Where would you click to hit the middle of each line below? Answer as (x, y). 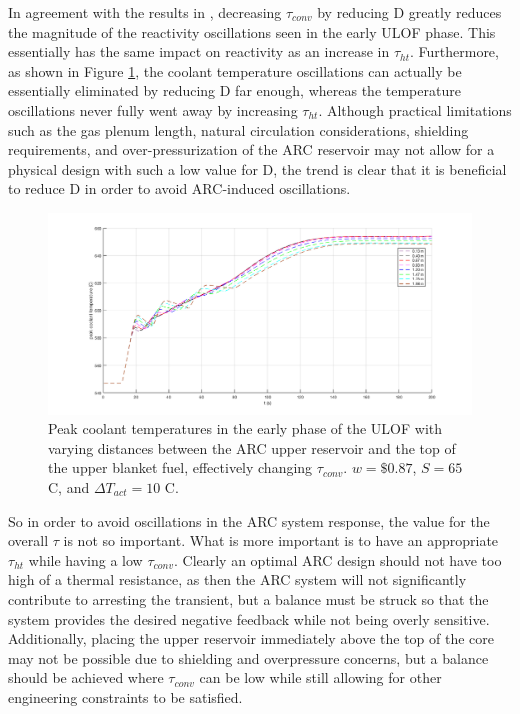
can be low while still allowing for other (320, 677)
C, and (69, 486)
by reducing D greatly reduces (409, 12)
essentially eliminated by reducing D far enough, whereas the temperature (234, 90)
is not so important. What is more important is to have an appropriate (281, 540)
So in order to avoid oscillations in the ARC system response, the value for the (249, 520)
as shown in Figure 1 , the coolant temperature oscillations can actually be (235, 70)
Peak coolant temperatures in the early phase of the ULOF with (245, 428)
